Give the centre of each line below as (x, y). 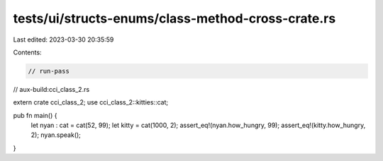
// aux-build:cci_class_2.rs (51, 89)
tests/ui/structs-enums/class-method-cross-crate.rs (174, 18)
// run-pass (49, 71)
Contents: (27, 52)
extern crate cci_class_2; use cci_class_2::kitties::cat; (91, 102)
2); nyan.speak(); (56, 135)
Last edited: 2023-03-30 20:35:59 (63, 40)
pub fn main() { (35, 115)
